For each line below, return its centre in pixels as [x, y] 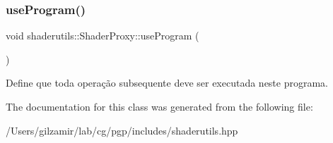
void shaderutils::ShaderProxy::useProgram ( [103, 36]
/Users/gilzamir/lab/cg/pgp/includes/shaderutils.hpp [122, 130]
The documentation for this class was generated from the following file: [159, 106]
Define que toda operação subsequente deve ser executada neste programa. [167, 83]
